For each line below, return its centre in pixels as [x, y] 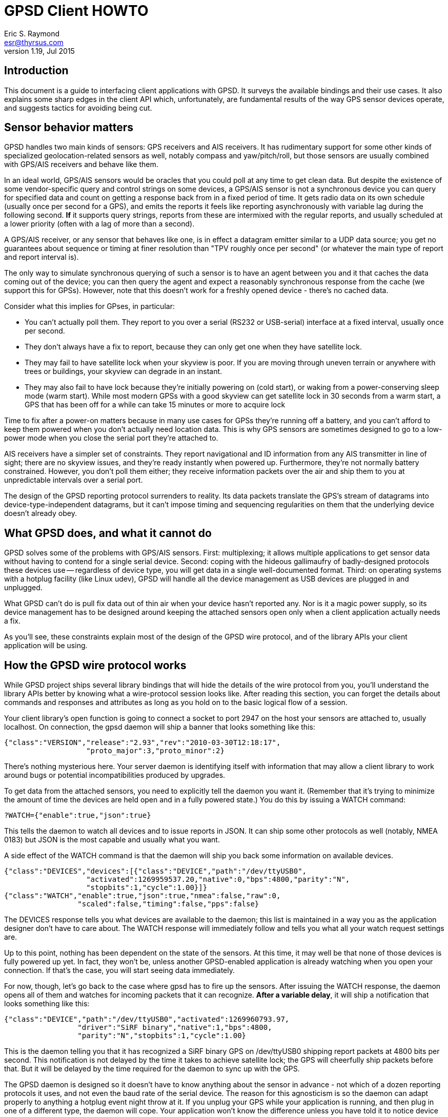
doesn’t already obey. [40, 513]
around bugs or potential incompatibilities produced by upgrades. [115, 775]
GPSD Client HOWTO [76, 11]
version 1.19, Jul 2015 [39, 51]
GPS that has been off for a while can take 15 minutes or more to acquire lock [155, 405]
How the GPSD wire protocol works [95, 665]
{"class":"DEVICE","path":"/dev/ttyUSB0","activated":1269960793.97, [147, 1019]
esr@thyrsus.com [34, 42]
